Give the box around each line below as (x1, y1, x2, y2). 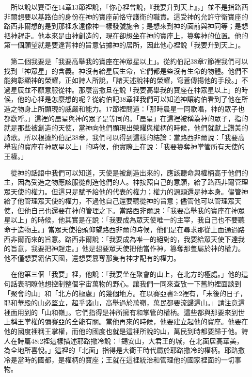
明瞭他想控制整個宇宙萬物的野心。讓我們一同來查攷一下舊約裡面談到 (24, 279, 241, 289)
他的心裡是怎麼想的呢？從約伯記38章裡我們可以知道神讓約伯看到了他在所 (17, 94, 248, 104)
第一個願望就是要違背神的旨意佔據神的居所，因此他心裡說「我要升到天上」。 (4, 40, 245, 50)
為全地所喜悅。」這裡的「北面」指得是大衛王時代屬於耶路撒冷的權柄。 (4, 345, 224, 355)
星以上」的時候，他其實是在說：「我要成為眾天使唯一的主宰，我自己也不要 (4, 215, 238, 225)
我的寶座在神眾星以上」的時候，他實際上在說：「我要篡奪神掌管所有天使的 (10, 141, 245, 152)
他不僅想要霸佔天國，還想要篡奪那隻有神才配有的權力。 (4, 252, 180, 263)
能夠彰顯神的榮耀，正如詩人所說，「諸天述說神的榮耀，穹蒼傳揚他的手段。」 (4, 75, 241, 85)
